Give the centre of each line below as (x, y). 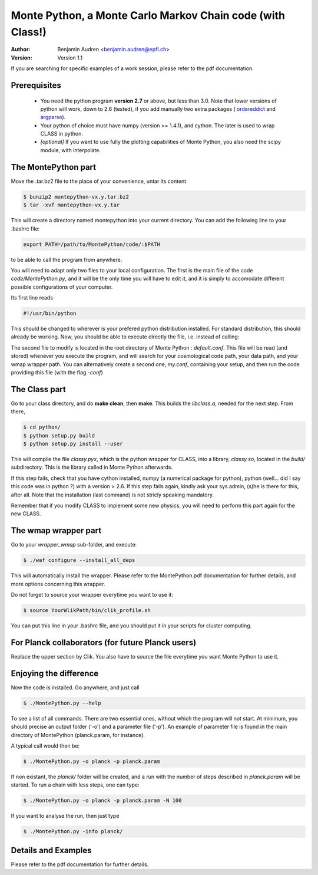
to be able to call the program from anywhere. (67, 259)
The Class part (38, 389)
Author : (21, 50)
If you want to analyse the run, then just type (65, 816)
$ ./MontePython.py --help (62, 703)
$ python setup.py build (59, 435)
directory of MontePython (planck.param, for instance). (78, 735)
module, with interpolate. (71, 150)
